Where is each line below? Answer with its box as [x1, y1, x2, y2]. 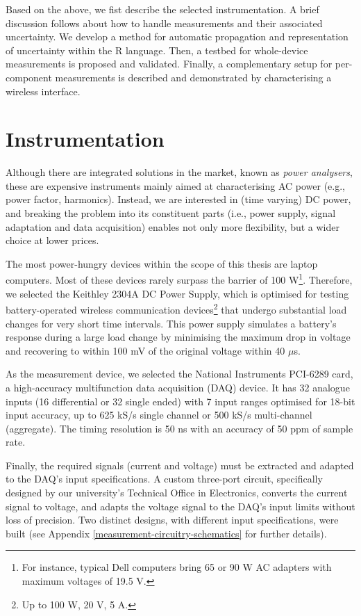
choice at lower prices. [6, 233, 99, 248]
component [6, 70, 52, 84]
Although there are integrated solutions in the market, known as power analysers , [6, 165, 353, 179]
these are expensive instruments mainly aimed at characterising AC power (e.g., [6, 178, 345, 193]
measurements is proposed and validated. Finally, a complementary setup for [6, 56, 333, 71]
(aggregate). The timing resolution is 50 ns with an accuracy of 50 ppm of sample [6, 421, 353, 435]
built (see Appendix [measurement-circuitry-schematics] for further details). [6, 526, 327, 540]
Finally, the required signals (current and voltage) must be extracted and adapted [6, 457, 354, 472]
